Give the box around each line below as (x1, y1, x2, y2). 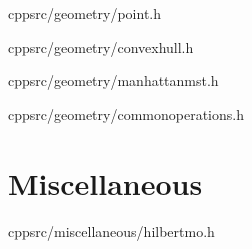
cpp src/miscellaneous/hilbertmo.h (8, 220, 215, 241)
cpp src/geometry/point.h (8, 3, 162, 23)
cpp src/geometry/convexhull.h (8, 36, 194, 57)
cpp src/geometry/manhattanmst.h (8, 70, 219, 91)
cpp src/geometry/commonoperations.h (8, 103, 244, 124)
